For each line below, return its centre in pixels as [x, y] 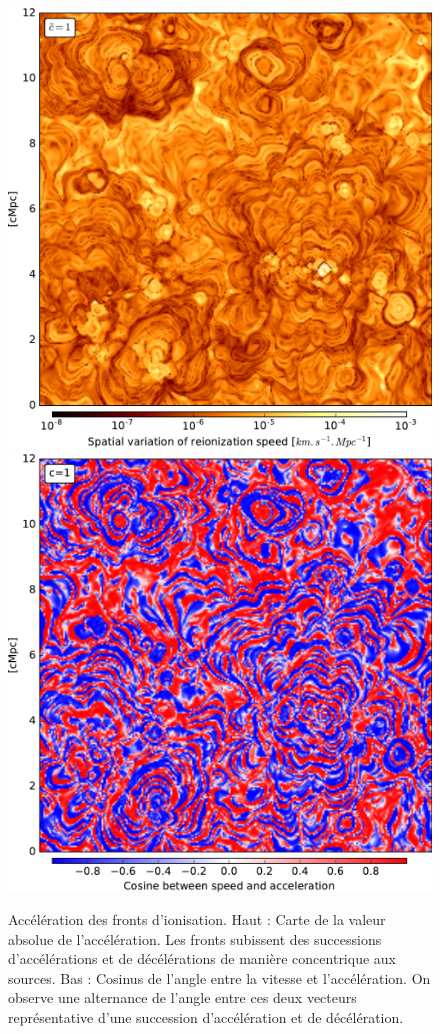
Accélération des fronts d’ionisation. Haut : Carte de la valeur [197, 919]
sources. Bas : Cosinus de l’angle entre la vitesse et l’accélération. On [219, 977]
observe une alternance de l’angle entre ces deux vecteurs [182, 997]
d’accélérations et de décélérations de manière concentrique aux [202, 958]
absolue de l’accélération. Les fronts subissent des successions [195, 938]
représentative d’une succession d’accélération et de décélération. [206, 1017]
